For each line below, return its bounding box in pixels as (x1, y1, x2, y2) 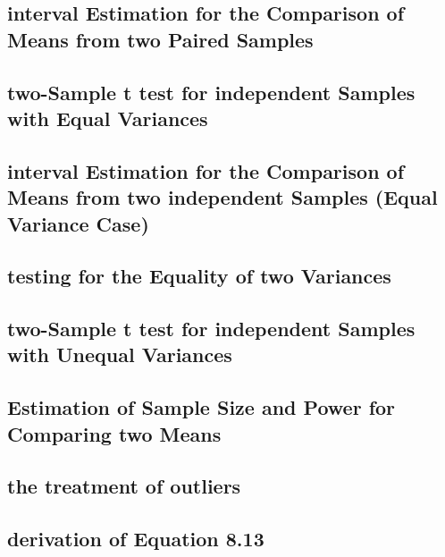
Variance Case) (7, 209, 149, 237)
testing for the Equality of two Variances (7, 262, 391, 290)
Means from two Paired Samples (7, 25, 314, 53)
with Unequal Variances (7, 341, 232, 368)
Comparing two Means (7, 419, 222, 447)
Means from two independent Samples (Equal (7, 183, 438, 211)
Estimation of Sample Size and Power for (7, 393, 396, 421)
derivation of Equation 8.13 (7, 525, 264, 553)
